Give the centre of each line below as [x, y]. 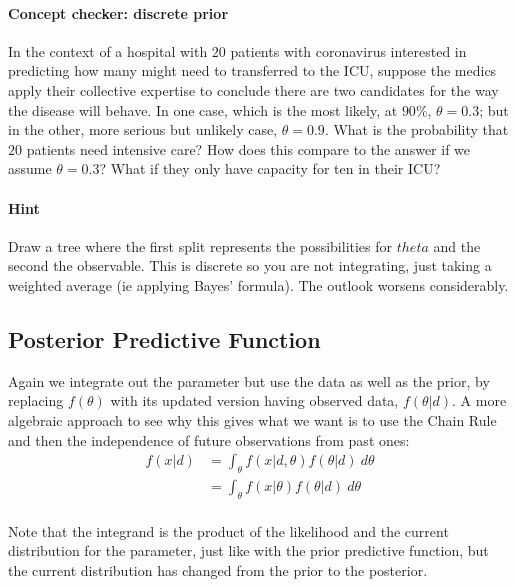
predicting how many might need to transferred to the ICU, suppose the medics [252, 70]
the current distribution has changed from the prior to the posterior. [218, 569]
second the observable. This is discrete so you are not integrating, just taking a [250, 265]
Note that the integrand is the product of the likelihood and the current [228, 530]
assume [30, 168]
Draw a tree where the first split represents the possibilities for [200, 245]
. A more [479, 400]
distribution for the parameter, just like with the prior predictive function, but [248, 550]
